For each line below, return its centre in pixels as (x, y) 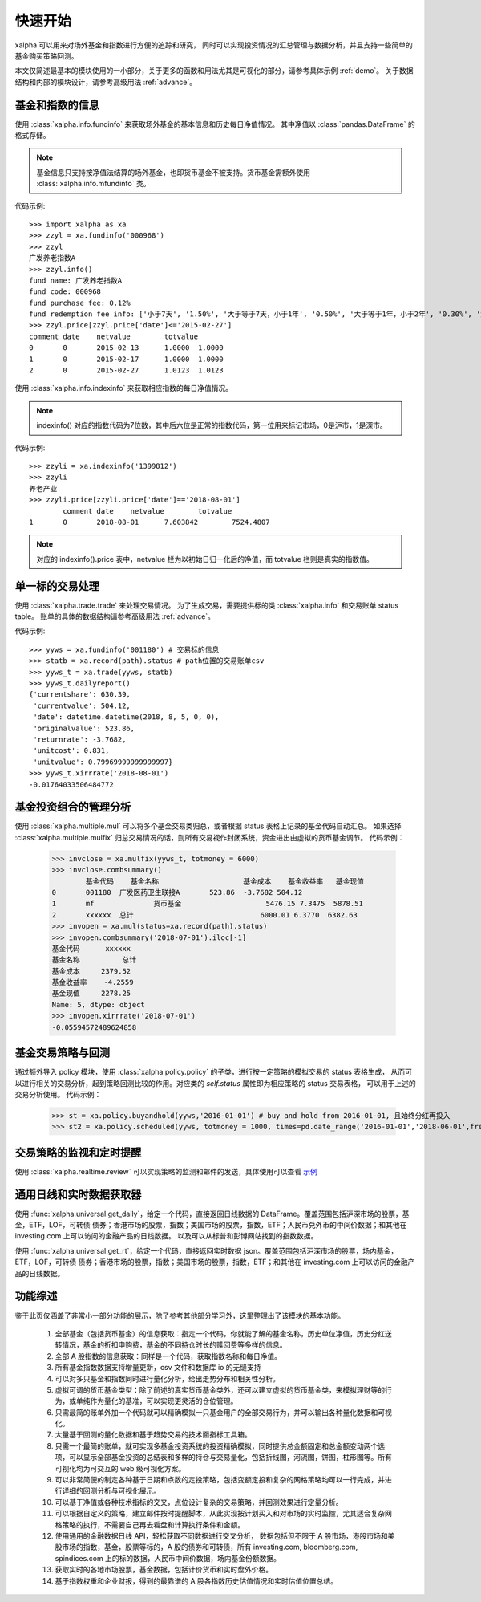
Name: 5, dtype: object (99, 1004)
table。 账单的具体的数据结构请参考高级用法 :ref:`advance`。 (115, 616)
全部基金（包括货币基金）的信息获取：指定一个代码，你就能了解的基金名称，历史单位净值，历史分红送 (223, 1333)
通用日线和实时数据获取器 (78, 1195)
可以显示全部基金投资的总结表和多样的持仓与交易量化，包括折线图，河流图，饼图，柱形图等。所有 (230, 1458)
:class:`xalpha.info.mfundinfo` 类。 (93, 184)
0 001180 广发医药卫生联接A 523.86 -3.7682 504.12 (177, 892)
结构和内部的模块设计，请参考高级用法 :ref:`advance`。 (106, 82)
